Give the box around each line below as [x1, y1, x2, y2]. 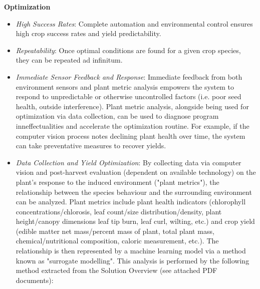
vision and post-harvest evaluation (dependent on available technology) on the [16, 167, 256, 177]
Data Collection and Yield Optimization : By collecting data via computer [16, 157, 241, 167]
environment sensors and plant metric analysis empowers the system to [16, 81, 234, 92]
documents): [16, 274, 54, 285]
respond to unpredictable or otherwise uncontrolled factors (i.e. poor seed [16, 91, 241, 102]
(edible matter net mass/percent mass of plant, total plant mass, [16, 225, 214, 236]
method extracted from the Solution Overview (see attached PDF [16, 265, 217, 275]
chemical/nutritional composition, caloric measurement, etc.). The [16, 235, 219, 246]
